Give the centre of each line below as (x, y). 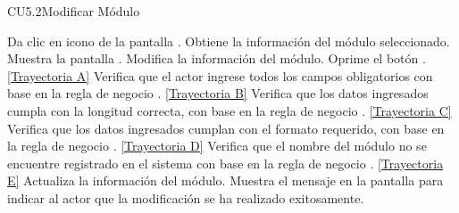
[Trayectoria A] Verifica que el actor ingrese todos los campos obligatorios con (220, 75)
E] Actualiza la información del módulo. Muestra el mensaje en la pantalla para (225, 180)
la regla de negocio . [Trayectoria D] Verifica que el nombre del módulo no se (217, 146)
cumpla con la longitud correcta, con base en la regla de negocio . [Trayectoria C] (229, 110)
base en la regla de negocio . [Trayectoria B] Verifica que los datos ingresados (218, 93)
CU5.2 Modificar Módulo (74, 11)
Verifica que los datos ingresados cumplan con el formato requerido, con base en (226, 128)
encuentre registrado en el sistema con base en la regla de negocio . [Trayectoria (225, 163)
